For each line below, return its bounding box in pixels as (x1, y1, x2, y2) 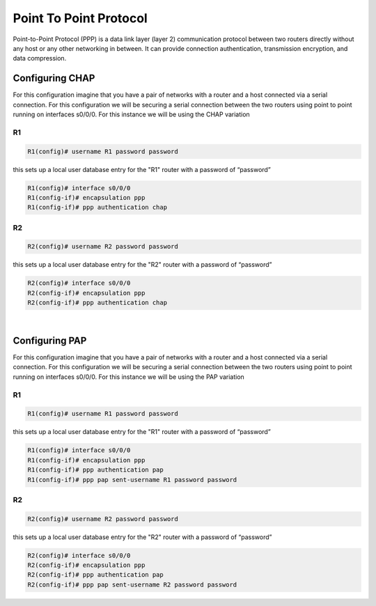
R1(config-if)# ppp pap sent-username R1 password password (27, 476, 237, 483)
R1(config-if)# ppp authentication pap (27, 466, 164, 474)
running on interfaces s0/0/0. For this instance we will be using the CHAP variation (13, 110, 250, 118)
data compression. (13, 54, 67, 63)
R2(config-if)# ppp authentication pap (27, 571, 164, 579)
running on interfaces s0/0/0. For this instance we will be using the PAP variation (13, 373, 245, 381)
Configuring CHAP (13, 72, 95, 84)
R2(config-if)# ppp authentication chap (27, 299, 167, 306)
